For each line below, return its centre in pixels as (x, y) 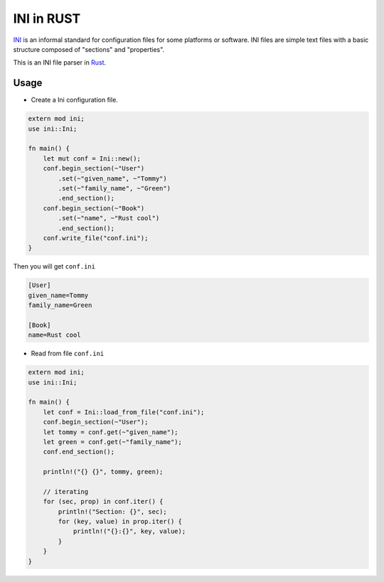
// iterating (66, 491)
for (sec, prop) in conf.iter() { (103, 502)
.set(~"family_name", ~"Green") (114, 188)
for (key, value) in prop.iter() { (120, 522)
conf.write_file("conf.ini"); (96, 238)
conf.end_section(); (79, 452)
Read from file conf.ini (68, 354)
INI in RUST (47, 18)
